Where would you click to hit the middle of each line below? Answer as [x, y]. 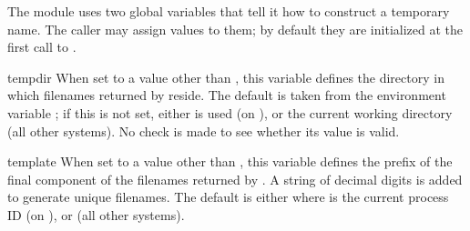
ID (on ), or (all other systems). [96, 214]
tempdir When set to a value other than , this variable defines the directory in [226, 77]
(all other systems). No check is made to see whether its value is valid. [204, 131]
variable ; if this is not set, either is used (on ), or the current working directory [230, 112]
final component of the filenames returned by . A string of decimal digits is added [235, 179]
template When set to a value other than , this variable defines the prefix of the [230, 161]
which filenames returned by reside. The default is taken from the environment [227, 95]
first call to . [42, 47]
